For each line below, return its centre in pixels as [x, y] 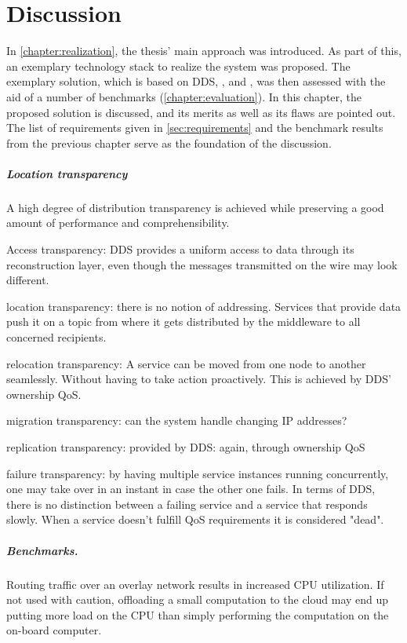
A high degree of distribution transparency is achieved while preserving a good [195, 207]
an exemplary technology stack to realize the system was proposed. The [178, 66]
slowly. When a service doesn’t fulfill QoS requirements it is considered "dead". [195, 519]
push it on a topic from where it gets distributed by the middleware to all [184, 321]
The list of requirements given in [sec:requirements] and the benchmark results [195, 128]
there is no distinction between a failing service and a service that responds [187, 504]
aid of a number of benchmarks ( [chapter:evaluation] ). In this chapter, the [184, 96]
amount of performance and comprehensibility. [118, 223]
